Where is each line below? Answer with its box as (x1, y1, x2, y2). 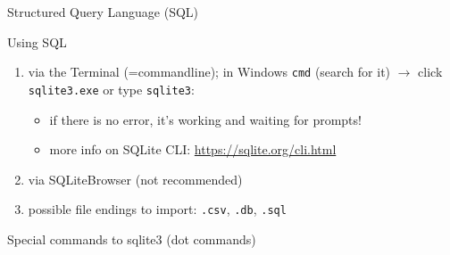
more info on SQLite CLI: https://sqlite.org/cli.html (49, 140, 337, 159)
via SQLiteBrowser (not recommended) (28, 169, 243, 188)
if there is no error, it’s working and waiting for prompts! (49, 110, 362, 128)
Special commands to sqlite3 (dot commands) (7, 229, 256, 248)
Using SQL (7, 32, 67, 51)
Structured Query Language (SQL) (7, 3, 199, 21)
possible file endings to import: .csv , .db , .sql (28, 200, 287, 218)
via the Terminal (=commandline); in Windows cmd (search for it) (28, 62, 391, 81)
